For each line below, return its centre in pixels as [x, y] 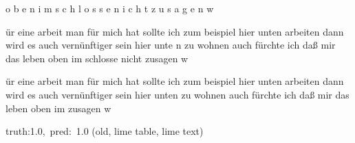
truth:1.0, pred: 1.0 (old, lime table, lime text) [105, 131]
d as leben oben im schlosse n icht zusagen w [97, 58]
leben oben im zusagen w [58, 108]
